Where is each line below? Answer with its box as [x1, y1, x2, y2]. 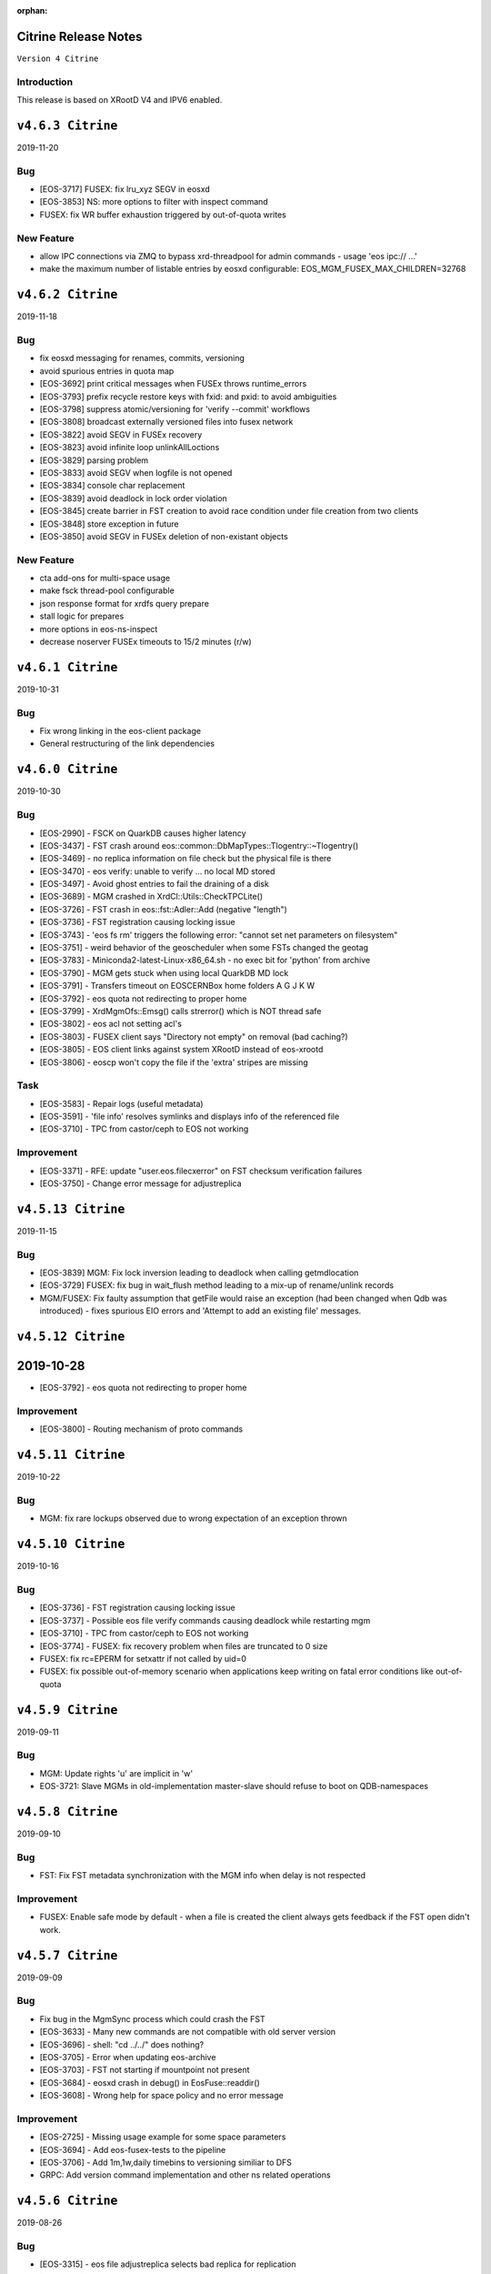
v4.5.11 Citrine [16, 1447, 125, 1463]
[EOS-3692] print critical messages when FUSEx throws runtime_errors [39, 378, 307, 389]
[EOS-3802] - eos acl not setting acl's [39, 1019, 182, 1030]
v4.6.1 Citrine [16, 659, 118, 675]
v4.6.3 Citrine [16, 118, 118, 133]
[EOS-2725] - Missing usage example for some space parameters [39, 2131, 286, 2142]
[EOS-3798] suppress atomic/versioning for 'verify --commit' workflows [39, 404, 311, 415]
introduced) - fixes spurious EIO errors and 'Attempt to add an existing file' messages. [39, 1305, 362, 1316]
